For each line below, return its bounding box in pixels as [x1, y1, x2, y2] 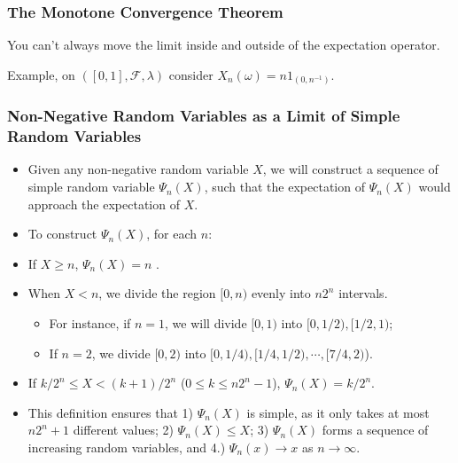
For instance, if [49, 314, 131, 333]
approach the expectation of [27, 194, 180, 213]
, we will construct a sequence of [262, 160, 439, 178]
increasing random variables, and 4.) [27, 438, 226, 456]
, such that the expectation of [204, 177, 365, 196]
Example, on [7, 65, 75, 83]
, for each [146, 224, 198, 243]
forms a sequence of [322, 420, 429, 439]
